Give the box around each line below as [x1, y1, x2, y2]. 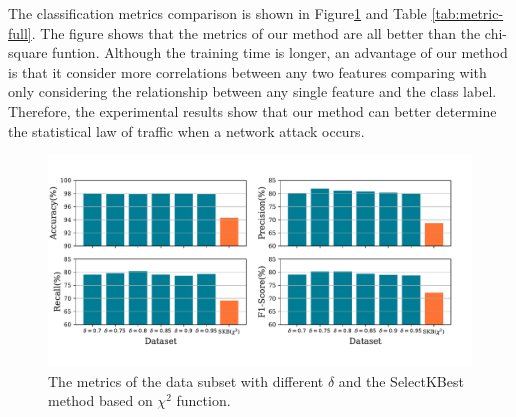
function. [176, 390, 231, 411]
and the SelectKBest [338, 370, 464, 391]
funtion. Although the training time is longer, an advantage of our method [52, 42, 508, 63]
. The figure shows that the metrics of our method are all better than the [31, 22, 481, 43]
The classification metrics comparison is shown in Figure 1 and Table [8, 3, 427, 23]
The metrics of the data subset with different [48, 370, 324, 391]
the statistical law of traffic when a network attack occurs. [8, 120, 365, 141]
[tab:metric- [431, 3, 504, 23]
